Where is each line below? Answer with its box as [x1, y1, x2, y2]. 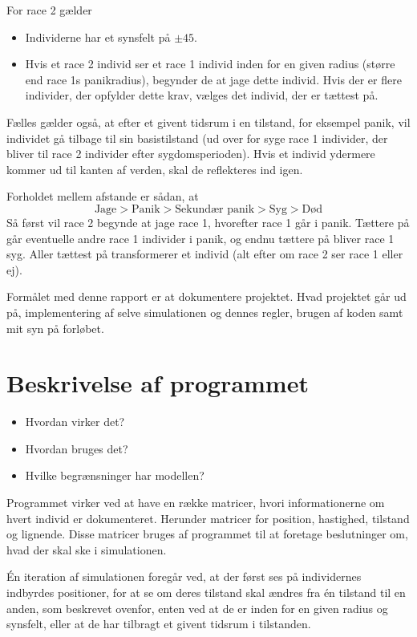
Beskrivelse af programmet [6, 367, 309, 400]
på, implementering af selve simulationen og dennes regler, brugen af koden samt [6, 303, 403, 320]
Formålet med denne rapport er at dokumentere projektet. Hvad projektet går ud [6, 288, 407, 305]
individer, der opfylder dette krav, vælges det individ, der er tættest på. [25, 87, 379, 103]
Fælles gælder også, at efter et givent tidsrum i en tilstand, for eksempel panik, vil [6, 113, 411, 130]
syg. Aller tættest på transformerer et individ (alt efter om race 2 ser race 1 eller [6, 245, 403, 262]
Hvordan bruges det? [25, 440, 128, 456]
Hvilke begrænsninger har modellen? [25, 467, 204, 484]
